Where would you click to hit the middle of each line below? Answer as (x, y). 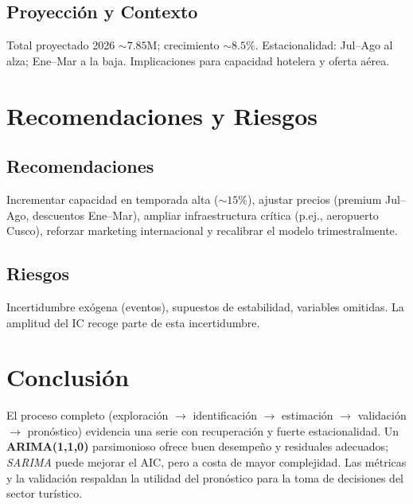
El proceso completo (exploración (88, 415)
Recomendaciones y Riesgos (162, 115)
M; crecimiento (183, 45)
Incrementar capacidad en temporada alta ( (113, 199)
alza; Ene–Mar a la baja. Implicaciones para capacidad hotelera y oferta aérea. (198, 60)
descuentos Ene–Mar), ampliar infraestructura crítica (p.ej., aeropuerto (206, 215)
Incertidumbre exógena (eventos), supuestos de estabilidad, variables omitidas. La (205, 306)
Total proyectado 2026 (61, 45)
